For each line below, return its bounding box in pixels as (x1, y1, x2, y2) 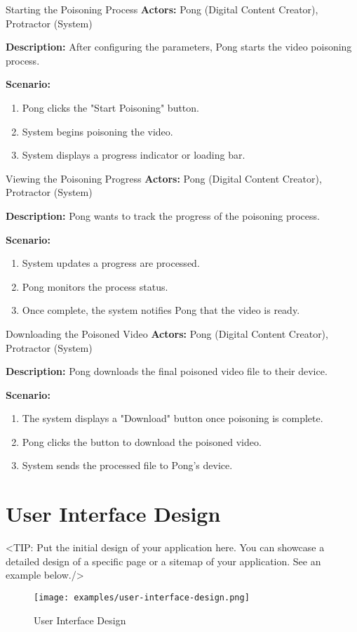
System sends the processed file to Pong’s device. (22, 458, 233, 473)
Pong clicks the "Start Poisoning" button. (22, 100, 199, 114)
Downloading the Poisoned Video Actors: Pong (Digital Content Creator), (6, 326, 328, 341)
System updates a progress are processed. (22, 256, 200, 270)
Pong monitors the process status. (22, 279, 168, 294)
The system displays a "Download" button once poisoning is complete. (22, 411, 323, 426)
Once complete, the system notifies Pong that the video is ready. (22, 303, 300, 317)
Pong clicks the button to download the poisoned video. (22, 434, 262, 449)
